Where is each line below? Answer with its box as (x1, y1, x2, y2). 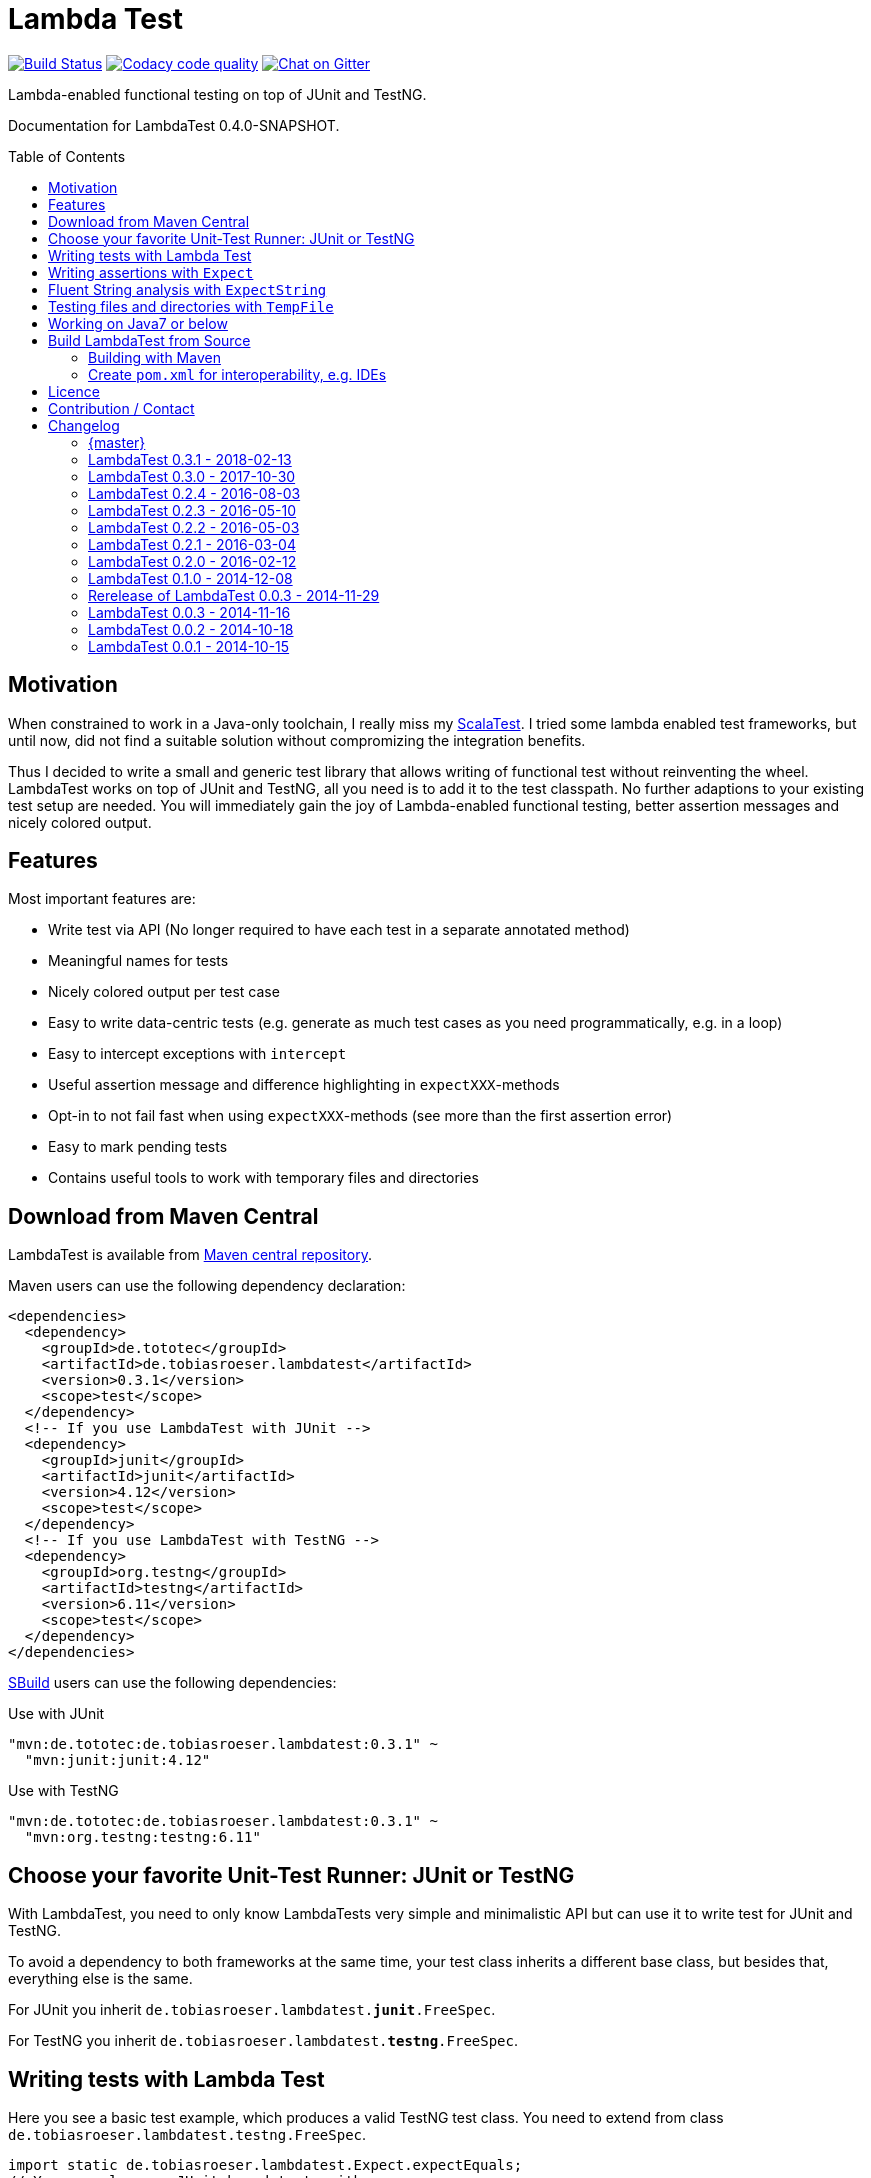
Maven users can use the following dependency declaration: (8, 1277, 406, 1295)
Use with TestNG (8, 1782, 119, 1800)
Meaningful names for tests (48, 952, 229, 970)
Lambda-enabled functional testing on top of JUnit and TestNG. (8, 85, 427, 103)
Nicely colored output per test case (48, 983, 280, 1001)
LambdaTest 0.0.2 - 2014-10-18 (88, 620, 294, 638)
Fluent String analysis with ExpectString (48, 280, 327, 298)
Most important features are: (8, 890, 196, 908)
